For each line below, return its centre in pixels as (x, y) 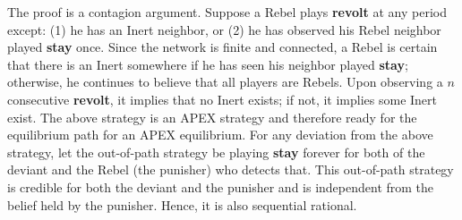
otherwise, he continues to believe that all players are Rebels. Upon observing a (225, 82)
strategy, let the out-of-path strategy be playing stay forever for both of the (216, 152)
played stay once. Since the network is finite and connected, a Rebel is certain (222, 47)
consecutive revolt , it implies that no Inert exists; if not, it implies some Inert (222, 99)
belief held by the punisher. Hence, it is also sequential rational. (182, 204)
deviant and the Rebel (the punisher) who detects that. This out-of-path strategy (231, 169)
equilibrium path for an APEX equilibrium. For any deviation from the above (220, 135)
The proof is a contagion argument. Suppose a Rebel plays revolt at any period (227, 12)
